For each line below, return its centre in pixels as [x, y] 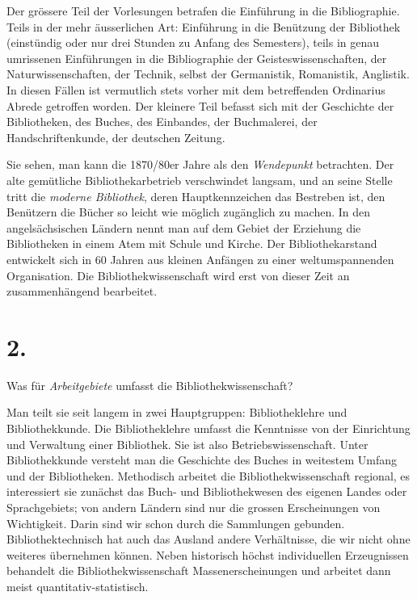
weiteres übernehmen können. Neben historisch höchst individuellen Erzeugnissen [208, 554]
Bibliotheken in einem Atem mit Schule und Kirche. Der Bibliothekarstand [192, 243]
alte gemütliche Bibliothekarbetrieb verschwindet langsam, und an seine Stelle [200, 180]
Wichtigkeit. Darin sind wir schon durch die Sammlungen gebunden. [176, 523]
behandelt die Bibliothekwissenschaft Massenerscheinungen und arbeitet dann [199, 571]
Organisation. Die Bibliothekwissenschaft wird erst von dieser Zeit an [178, 275]
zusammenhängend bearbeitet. [82, 291]
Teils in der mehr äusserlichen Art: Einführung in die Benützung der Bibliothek [204, 26]
